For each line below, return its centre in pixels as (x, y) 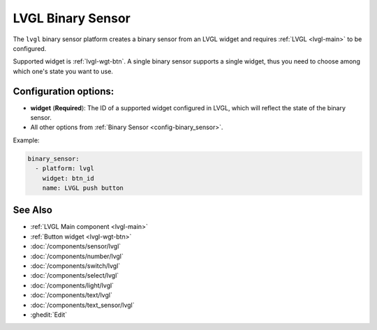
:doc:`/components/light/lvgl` (72, 285)
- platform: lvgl (65, 168)
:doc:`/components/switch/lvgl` (75, 266)
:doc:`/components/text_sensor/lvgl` (82, 305)
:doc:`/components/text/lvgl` (72, 295)
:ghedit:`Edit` (49, 315)
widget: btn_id (68, 178)
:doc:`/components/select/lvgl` (75, 276)
